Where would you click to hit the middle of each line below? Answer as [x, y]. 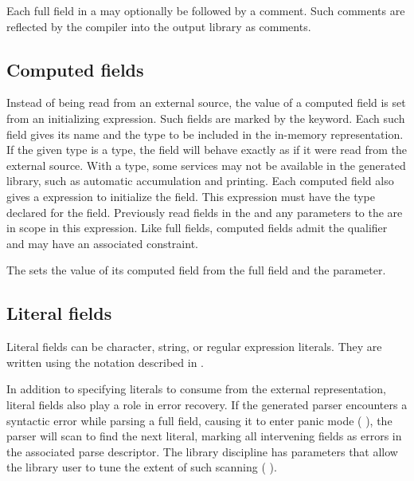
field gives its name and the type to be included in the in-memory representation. [205, 134]
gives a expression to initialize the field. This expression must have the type [191, 196]
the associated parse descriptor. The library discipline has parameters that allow [202, 451]
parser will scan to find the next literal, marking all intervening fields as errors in [204, 436]
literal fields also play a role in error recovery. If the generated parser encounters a [207, 404]
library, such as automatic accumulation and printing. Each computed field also [200, 181]
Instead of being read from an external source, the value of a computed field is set [206, 103]
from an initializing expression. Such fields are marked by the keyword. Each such [206, 118]
